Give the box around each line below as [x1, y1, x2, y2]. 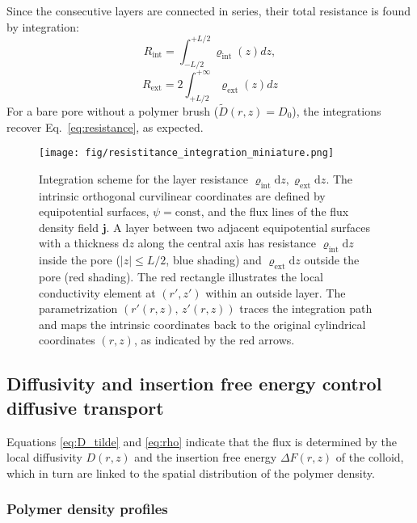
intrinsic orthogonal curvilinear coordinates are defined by [39, 187, 326, 204]
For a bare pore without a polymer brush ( [6, 103, 219, 119]
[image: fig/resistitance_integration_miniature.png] [39, 147, 335, 159]
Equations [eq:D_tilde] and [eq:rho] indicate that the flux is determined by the [6, 432, 397, 449]
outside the [304, 251, 360, 268]
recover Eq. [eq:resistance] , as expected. [6, 118, 204, 135]
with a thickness [39, 234, 119, 251]
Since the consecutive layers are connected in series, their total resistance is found [6, 2, 411, 19]
